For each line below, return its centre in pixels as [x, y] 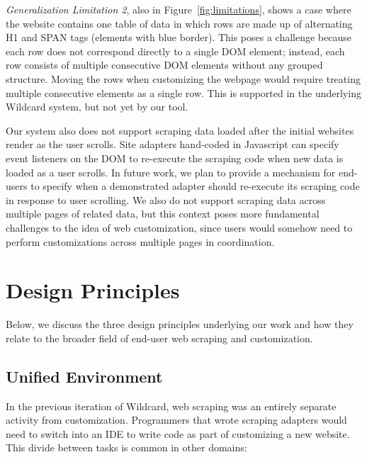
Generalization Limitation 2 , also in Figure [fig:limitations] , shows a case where [179, 9]
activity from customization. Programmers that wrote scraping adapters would [176, 420]
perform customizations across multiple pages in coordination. [140, 241]
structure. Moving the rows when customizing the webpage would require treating [183, 78]
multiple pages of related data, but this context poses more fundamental [163, 214]
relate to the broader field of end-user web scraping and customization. [159, 338]
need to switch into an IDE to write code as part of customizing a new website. [178, 433]
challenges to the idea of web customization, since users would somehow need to [179, 227]
